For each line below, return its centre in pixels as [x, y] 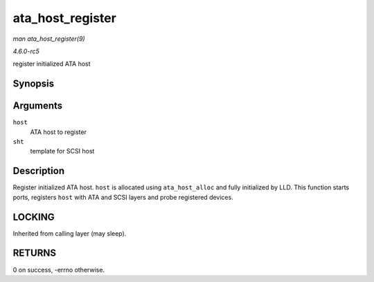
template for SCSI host [62, 151]
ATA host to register [58, 132]
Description [39, 171]
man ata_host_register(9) [49, 39]
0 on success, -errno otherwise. [59, 270]
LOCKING [34, 217]
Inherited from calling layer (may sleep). [70, 233]
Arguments [38, 106]
